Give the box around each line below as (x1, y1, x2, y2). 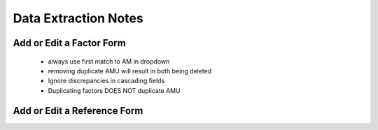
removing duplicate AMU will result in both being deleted (48, 66, 212, 75)
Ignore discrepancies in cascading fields (48, 77, 165, 85)
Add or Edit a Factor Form (13, 37, 126, 49)
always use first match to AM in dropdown (48, 57, 170, 66)
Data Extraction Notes (13, 10, 143, 26)
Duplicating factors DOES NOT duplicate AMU (48, 86, 181, 94)
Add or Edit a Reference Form (13, 105, 143, 117)
